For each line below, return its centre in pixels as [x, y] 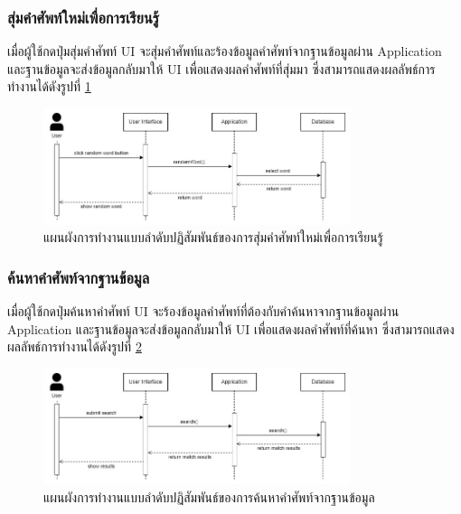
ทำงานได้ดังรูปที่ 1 [49, 86]
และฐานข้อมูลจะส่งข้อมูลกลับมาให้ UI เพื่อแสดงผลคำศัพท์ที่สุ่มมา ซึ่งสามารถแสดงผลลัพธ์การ [221, 68]
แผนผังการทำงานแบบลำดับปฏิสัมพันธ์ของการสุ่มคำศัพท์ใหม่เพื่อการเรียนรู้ [213, 237]
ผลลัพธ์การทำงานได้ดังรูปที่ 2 [75, 346]
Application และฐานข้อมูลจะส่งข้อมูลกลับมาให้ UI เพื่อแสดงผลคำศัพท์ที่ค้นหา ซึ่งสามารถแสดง [231, 328]
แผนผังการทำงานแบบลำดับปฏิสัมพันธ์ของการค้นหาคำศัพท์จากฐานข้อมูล [209, 496]
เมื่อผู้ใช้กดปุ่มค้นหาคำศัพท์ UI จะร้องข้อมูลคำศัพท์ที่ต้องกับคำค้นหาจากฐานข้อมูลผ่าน [203, 311]
